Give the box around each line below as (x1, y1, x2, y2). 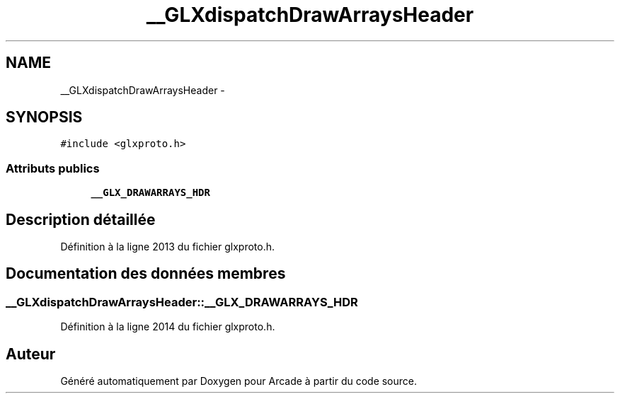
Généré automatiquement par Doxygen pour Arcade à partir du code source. (60, 375, 418, 388)
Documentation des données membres (6, 265, 286, 283)
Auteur (6, 345, 56, 363)
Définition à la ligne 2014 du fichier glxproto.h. (60, 320, 275, 333)
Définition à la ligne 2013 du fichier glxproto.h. (60, 241, 275, 253)
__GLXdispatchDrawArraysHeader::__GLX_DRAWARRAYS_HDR (6, 294, 358, 309)
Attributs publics (6, 161, 100, 175)
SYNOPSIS (6, 108, 83, 127)
